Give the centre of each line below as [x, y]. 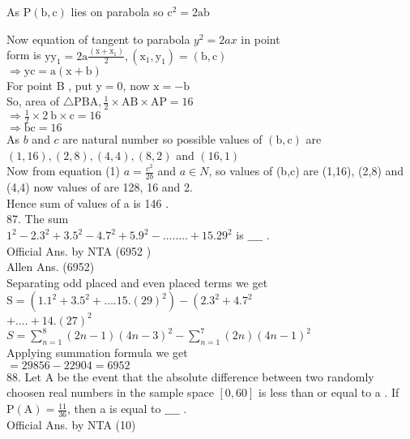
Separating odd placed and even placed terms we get [137, 282]
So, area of [33, 101]
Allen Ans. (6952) [51, 267]
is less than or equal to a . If [329, 392]
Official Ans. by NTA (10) [71, 424]
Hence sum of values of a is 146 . [88, 202]
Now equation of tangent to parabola [98, 39]
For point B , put [49, 85]
